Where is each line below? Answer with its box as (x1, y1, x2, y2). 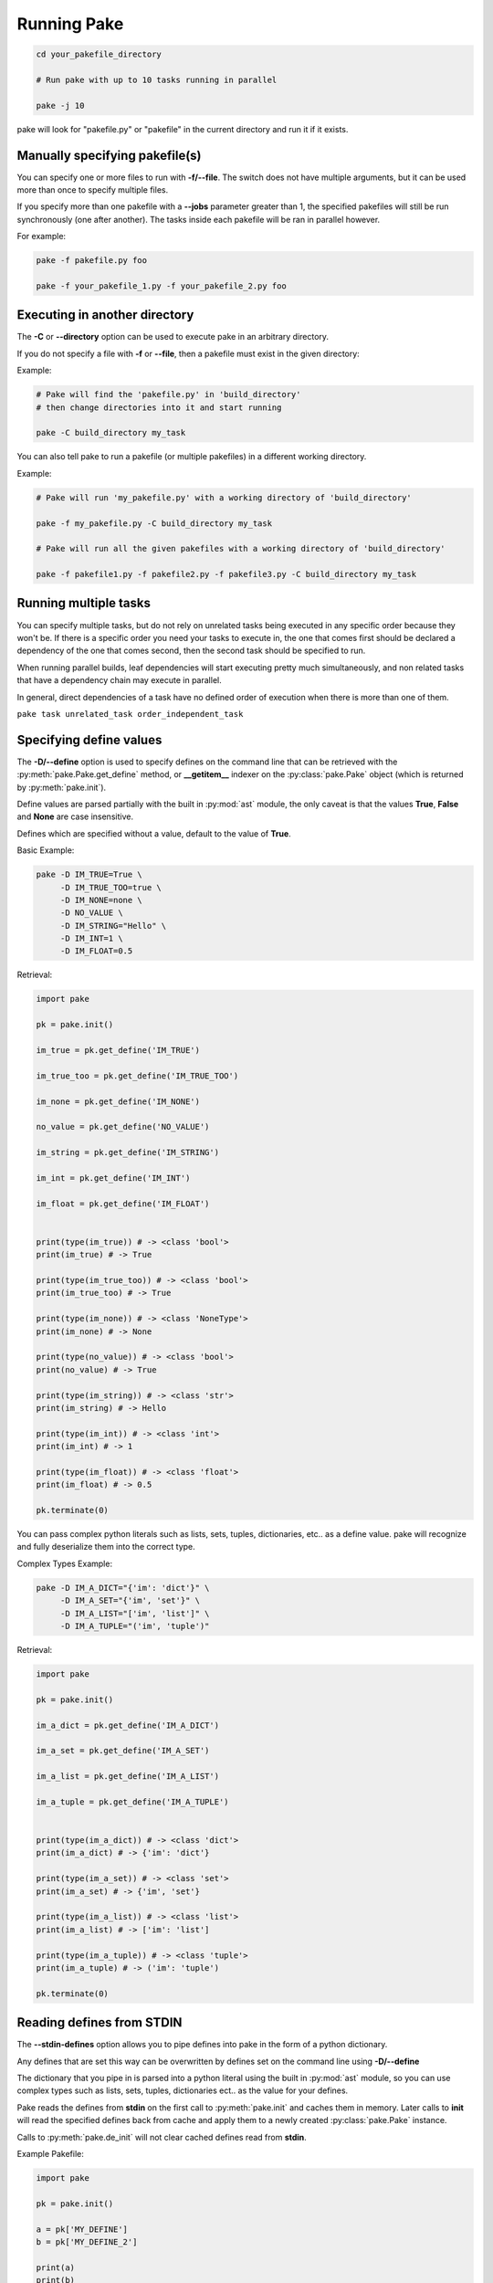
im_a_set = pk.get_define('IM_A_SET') (36, 1745, 210, 1756)
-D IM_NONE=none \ (59, 895, 143, 905)
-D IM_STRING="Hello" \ (59, 921, 167, 931)
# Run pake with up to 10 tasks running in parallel (36, 74, 278, 85)
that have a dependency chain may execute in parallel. (16, 675, 223, 686)
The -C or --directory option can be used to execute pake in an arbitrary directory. (16, 331, 329, 342)
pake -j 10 (36, 100, 85, 110)
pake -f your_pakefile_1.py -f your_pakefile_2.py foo (36, 280, 287, 291)
